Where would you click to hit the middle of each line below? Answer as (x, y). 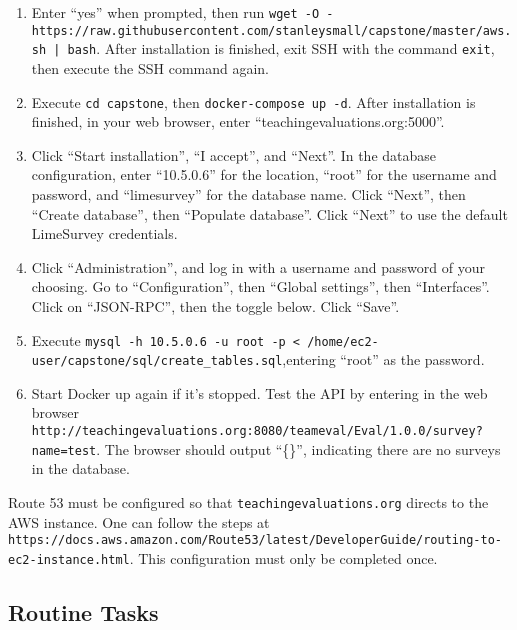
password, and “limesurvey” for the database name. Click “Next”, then (248, 194)
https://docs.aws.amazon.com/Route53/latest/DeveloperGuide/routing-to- (255, 540)
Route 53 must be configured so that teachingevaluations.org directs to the (248, 501)
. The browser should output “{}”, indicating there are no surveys (298, 448)
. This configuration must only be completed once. (283, 557)
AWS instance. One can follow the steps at (139, 521)
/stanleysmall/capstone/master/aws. (390, 30)
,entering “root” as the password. (383, 359)
